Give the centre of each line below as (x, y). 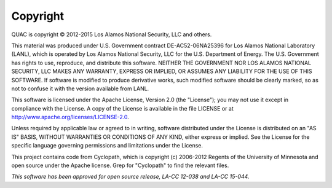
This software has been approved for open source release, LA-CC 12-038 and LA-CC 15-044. (130, 177)
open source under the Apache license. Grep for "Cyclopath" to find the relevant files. (120, 165)
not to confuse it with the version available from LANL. (80, 88)
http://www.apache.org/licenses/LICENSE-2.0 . (70, 117)
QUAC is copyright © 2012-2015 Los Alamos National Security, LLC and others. (112, 34)
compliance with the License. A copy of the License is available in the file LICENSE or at (122, 108)
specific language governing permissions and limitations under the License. (107, 146)
